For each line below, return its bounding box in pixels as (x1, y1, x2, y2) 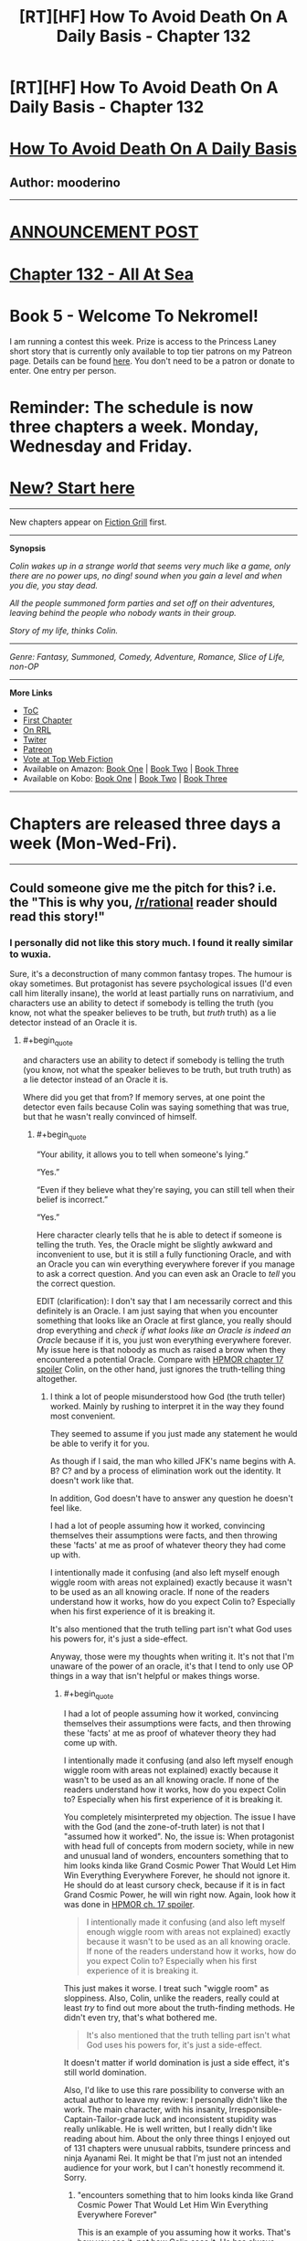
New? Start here (9, 477, 135, 498)
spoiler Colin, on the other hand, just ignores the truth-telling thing (36, 1364, 286, 1375)
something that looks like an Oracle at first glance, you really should (36, 1314, 292, 1326)
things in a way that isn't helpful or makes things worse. (49, 1670, 260, 1681)
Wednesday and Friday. (9, 436, 194, 456)
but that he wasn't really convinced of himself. (22, 1111, 197, 1122)
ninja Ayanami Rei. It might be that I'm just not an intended (63, 2152, 282, 2163)
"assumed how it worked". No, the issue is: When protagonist (63, 1831, 295, 1842)
